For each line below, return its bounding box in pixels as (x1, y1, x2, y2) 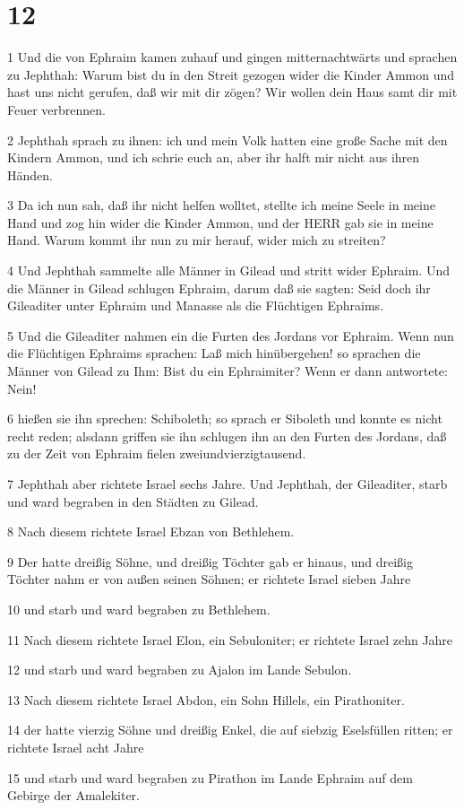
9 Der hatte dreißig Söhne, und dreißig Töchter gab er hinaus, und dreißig (7, 552, 413, 570)
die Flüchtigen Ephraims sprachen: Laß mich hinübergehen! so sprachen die (7, 344, 421, 362)
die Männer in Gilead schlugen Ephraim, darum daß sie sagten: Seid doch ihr (7, 278, 431, 297)
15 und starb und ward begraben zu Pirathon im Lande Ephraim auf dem (7, 768, 413, 787)
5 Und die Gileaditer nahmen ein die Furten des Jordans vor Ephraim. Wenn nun (7, 326, 454, 344)
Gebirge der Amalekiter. (7, 786, 140, 805)
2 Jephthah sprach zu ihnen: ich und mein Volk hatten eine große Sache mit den (7, 130, 448, 149)
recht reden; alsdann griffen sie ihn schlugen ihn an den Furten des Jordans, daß (7, 426, 447, 445)
